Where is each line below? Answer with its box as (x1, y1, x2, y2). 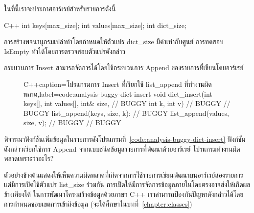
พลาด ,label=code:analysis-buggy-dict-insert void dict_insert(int (23, 88, 212, 99)
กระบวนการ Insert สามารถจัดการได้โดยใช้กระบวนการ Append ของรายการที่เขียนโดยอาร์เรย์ (4, 62, 244, 73)
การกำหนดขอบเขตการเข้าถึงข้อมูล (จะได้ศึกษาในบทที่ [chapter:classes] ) (4, 198, 192, 209)
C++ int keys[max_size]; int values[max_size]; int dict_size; (4, 20, 186, 30)
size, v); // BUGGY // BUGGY (23, 117, 121, 128)
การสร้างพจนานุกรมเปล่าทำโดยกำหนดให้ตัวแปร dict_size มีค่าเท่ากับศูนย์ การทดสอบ (4, 36, 224, 47)
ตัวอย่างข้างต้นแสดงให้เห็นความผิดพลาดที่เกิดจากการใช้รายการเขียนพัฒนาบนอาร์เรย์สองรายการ (4, 169, 244, 180)
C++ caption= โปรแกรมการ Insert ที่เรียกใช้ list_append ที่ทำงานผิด (23, 79, 212, 89)
